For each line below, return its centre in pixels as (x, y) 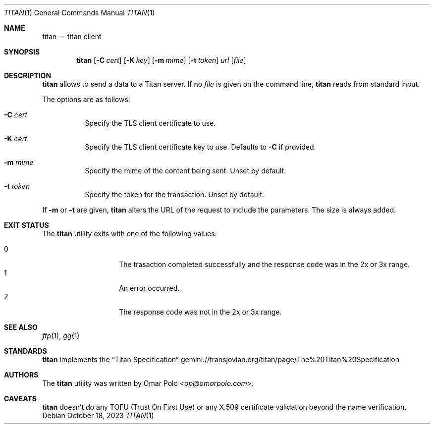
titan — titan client (72, 36)
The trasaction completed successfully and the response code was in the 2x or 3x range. (265, 264)
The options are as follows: (86, 99)
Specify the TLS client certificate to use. (150, 123)
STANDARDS (26, 351)
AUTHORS (21, 375)
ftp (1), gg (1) (61, 336)
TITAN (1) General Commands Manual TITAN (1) (80, 13)
